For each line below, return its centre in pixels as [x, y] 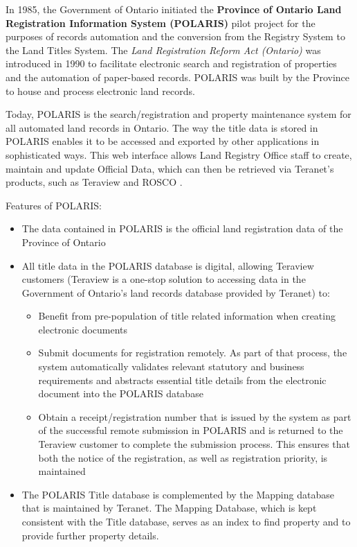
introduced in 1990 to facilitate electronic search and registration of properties [171, 63]
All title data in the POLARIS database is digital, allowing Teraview [168, 265]
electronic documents [83, 329]
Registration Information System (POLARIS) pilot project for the [161, 23]
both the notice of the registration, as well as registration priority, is [183, 457]
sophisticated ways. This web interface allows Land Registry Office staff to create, [179, 154]
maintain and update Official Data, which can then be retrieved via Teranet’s [170, 168]
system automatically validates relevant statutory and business [171, 366]
